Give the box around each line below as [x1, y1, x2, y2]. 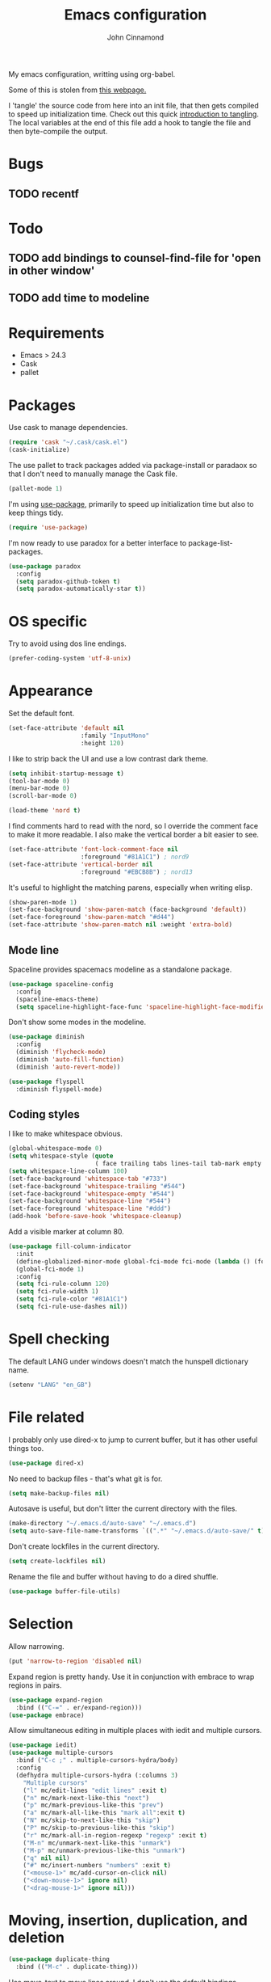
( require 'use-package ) [8, 523, 89, 531]
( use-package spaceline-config [8, 980, 114, 988]
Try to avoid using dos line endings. [8, 639, 127, 648]
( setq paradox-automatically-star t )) [15, 584, 147, 593]
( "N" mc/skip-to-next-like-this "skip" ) [23, 1816, 161, 1824]
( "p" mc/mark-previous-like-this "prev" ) [23, 1801, 164, 1810]
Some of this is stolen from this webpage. [8, 85, 147, 95]
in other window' [8, 264, 95, 278]
